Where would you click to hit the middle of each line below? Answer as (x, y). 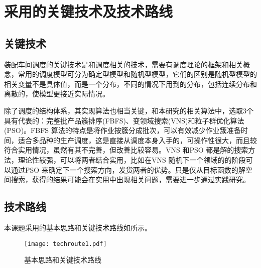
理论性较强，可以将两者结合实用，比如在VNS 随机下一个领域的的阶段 (132, 159)
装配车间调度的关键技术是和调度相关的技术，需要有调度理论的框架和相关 (123, 64)
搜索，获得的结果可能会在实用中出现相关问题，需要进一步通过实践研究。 (130, 179)
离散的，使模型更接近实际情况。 (57, 94)
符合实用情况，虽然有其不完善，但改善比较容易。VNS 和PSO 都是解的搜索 (126, 150)
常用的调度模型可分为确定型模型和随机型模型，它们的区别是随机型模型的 (137, 74)
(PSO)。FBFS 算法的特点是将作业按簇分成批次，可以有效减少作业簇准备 (122, 130)
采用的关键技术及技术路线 (89, 11)
